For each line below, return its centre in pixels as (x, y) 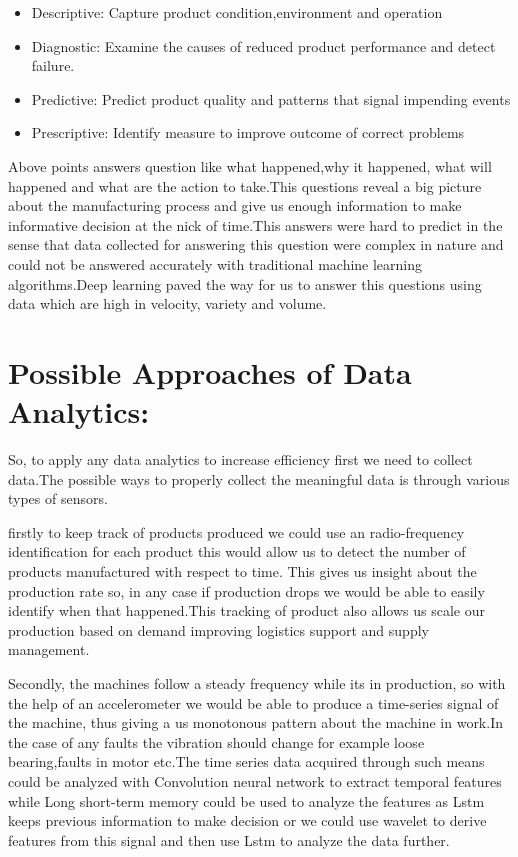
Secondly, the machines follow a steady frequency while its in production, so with (257, 682)
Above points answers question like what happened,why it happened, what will (250, 165)
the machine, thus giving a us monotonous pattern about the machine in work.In (255, 722)
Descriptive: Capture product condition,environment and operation (237, 12)
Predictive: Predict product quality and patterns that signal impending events (271, 98)
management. (49, 649)
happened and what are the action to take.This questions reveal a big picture (245, 185)
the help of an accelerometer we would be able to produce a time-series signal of (253, 702)
